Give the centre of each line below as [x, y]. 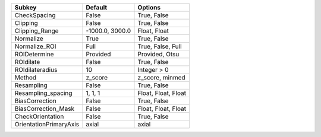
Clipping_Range [37, 31]
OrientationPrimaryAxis [47, 124]
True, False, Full [160, 46]
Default [97, 7]
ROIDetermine [34, 54]
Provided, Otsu [158, 54]
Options [149, 7]
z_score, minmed [161, 77]
